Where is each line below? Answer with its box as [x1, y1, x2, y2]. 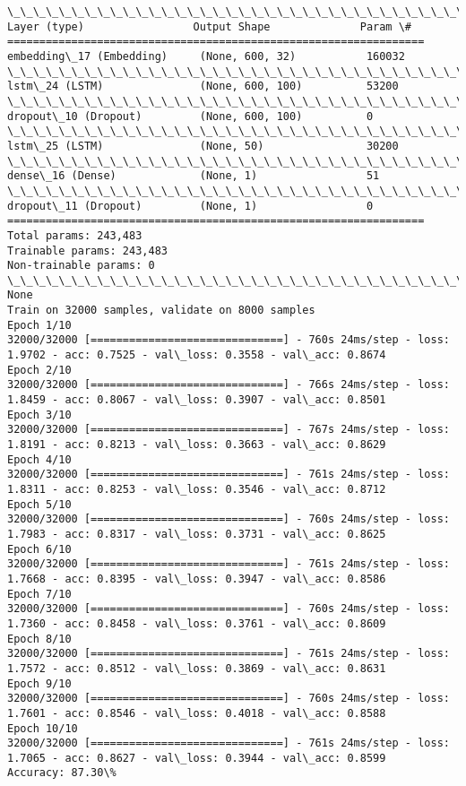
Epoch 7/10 [7, 587, 72, 600]
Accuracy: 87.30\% [7, 766, 116, 780]
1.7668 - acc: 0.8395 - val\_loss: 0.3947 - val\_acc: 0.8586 [7, 572, 386, 585]
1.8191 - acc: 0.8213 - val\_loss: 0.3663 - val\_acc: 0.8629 [7, 438, 386, 452]
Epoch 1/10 [7, 318, 72, 332]
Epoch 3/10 [7, 408, 72, 421]
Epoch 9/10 [7, 677, 72, 690]
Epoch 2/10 [7, 363, 72, 376]
